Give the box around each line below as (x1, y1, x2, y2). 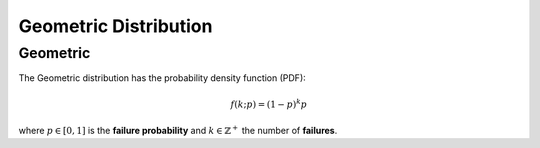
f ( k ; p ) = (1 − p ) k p (230, 96, 308, 110)
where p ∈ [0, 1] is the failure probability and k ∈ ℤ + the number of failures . (18, 123, 338, 136)
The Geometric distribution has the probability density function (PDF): (18, 72, 307, 84)
